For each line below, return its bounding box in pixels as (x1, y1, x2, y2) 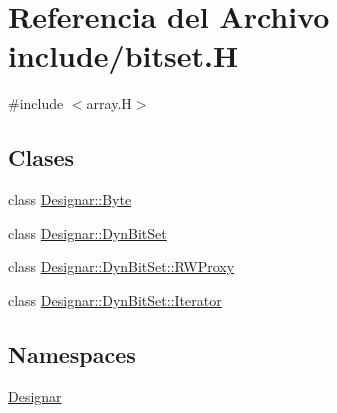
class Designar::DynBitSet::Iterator (8, 289, 222, 310)
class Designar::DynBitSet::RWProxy (8, 256, 235, 277)
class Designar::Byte (8, 189, 132, 210)
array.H (86, 93, 132, 114)
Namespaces (8, 338, 136, 369)
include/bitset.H (8, 35, 239, 76)
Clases (8, 142, 75, 173)
